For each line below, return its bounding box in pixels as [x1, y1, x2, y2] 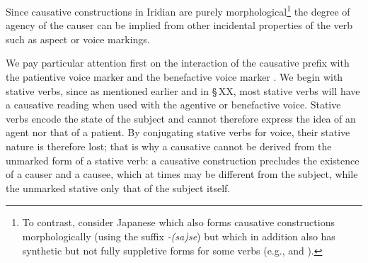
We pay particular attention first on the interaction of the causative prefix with [6, 55, 350, 70]
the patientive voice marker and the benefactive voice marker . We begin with [6, 69, 343, 84]
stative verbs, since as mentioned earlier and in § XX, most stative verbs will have [6, 83, 360, 98]
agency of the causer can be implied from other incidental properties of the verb [6, 18, 352, 33]
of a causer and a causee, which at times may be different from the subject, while [6, 167, 358, 181]
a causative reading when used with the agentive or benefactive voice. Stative [6, 97, 341, 112]
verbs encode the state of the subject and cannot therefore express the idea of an [6, 111, 356, 125]
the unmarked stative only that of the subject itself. [6, 180, 231, 195]
